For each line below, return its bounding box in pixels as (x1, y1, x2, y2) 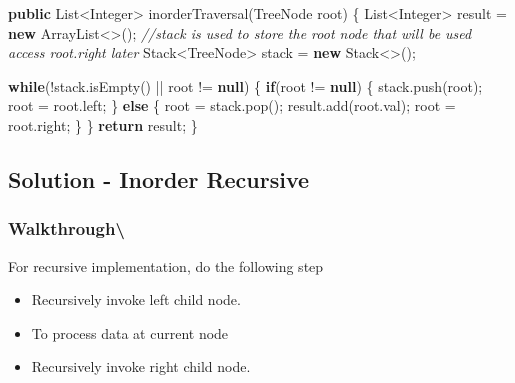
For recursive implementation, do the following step (8, 255, 324, 276)
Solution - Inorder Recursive (8, 163, 310, 194)
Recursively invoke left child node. (31, 289, 241, 310)
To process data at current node (31, 322, 229, 343)
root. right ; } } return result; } (8, 114, 198, 135)
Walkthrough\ (8, 216, 125, 241)
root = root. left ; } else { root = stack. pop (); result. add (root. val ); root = (8, 95, 456, 116)
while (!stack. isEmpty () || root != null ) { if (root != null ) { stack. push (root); (8, 75, 483, 96)
